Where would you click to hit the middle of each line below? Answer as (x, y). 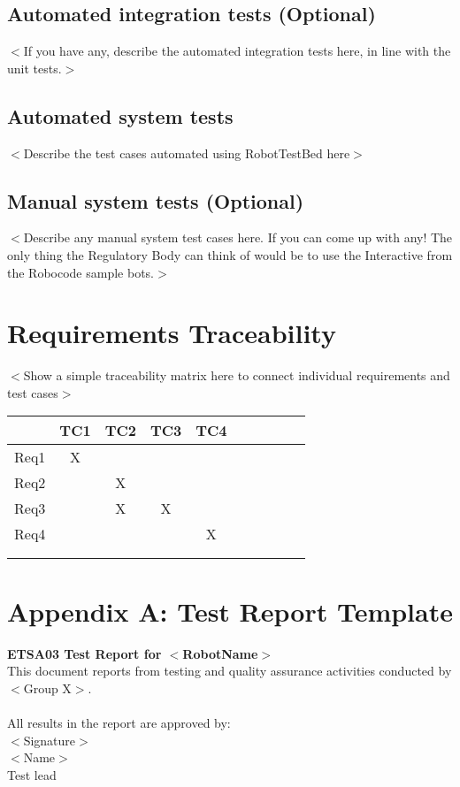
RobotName (220, 653)
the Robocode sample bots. (81, 272)
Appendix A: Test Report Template (230, 611)
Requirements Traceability (172, 333)
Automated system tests (120, 115)
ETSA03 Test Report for (84, 653)
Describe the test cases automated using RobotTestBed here (187, 153)
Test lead (32, 774)
